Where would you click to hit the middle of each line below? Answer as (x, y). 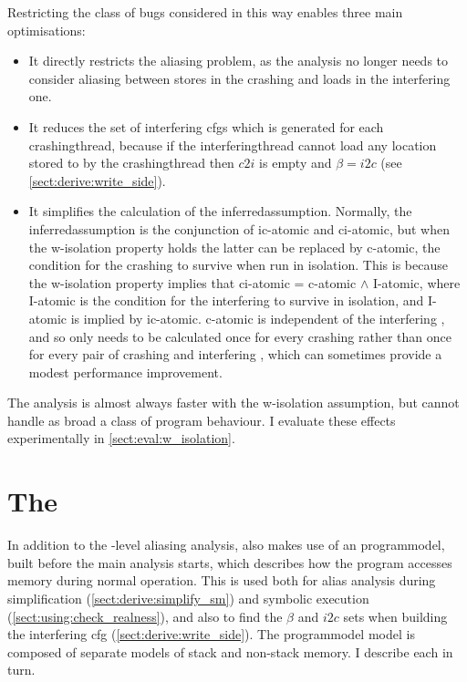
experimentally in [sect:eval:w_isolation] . (121, 438)
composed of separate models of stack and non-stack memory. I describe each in (230, 651)
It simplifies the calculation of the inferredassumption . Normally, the (220, 211)
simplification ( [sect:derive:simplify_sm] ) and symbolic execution (188, 598)
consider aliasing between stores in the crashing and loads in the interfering (239, 78)
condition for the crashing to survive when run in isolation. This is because (238, 265)
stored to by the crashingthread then (131, 163)
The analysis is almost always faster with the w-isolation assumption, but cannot (233, 403)
